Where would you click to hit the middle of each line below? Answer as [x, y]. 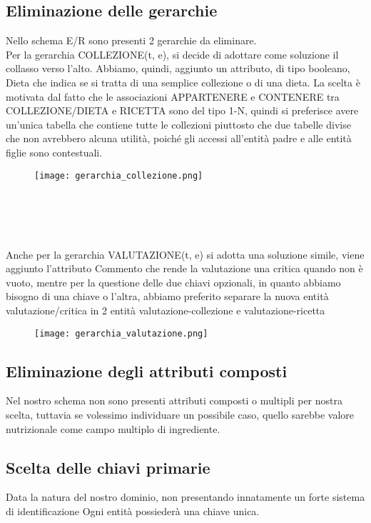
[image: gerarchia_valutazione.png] [121, 333]
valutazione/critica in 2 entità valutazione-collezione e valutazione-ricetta [166, 310]
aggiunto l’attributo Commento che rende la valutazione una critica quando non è [184, 268]
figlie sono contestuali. [54, 152]
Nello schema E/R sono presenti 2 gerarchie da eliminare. [131, 40]
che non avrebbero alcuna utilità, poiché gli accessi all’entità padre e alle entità [179, 138]
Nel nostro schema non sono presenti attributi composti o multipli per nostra [174, 400]
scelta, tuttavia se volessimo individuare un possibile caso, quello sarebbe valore [180, 414]
